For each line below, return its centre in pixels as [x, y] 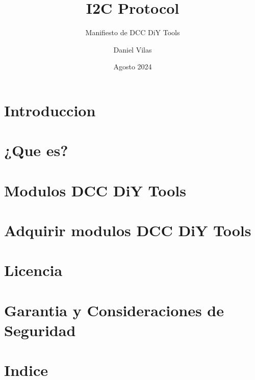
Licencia [33, 270]
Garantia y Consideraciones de [114, 310]
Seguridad [40, 330]
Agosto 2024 [133, 67]
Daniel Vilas [133, 49]
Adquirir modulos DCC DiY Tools [128, 230]
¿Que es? [36, 150]
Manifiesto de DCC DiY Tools [133, 32]
